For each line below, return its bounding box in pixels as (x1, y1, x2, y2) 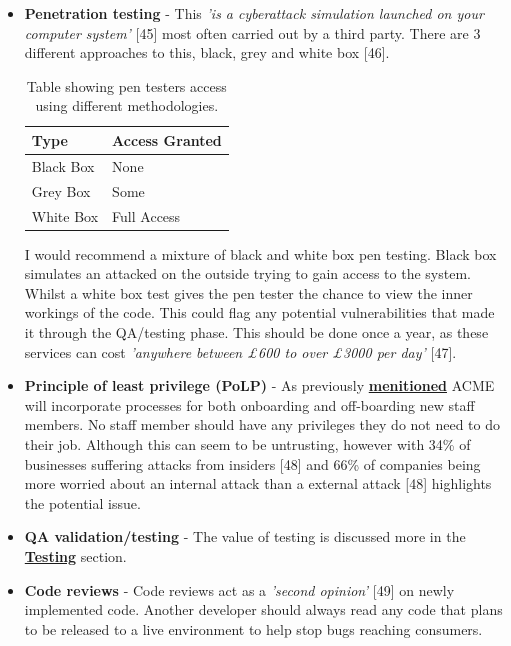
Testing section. (24, 545, 127, 566)
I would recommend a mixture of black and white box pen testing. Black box (24, 243, 497, 264)
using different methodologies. (35, 95, 219, 116)
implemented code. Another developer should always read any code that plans (24, 599, 503, 620)
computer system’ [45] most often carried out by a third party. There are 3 (24, 22, 481, 43)
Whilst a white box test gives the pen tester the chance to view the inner (24, 282, 473, 303)
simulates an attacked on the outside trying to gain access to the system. (24, 263, 471, 284)
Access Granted (112, 129, 222, 150)
